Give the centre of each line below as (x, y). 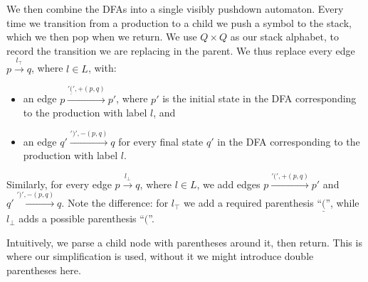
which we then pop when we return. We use (102, 37)
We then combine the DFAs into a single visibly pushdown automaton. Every (175, 9)
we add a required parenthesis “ (253, 203)
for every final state (161, 141)
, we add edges (228, 184)
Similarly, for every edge (59, 184)
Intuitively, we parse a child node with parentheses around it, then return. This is (184, 242)
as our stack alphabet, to (284, 37)
